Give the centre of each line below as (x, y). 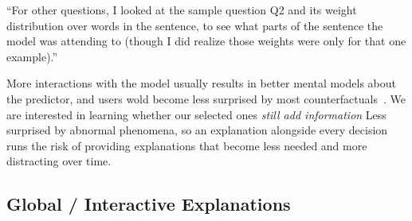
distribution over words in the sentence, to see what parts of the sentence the (195, 25)
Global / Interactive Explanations (149, 204)
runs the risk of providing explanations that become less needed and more (187, 145)
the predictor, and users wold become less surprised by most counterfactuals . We (206, 98)
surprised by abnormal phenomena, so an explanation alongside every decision (197, 130)
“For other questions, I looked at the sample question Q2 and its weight (182, 10)
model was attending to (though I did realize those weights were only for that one (206, 41)
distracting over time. (59, 161)
